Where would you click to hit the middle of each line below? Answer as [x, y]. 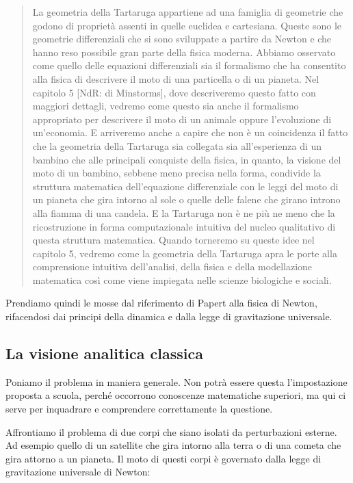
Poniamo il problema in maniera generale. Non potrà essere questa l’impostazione [176, 381]
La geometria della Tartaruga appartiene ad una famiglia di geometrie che [188, 12]
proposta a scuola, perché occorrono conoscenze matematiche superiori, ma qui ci [176, 395]
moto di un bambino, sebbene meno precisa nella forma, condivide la [176, 173]
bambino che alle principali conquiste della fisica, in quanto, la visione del [187, 159]
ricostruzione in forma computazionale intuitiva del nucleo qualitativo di [184, 226]
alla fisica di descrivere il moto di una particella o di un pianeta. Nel [176, 78]
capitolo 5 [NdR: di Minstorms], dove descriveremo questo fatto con [174, 92]
